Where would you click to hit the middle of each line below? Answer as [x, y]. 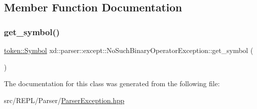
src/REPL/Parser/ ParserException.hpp [64, 100]
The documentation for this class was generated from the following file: [112, 83]
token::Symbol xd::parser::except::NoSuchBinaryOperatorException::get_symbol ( [129, 50]
